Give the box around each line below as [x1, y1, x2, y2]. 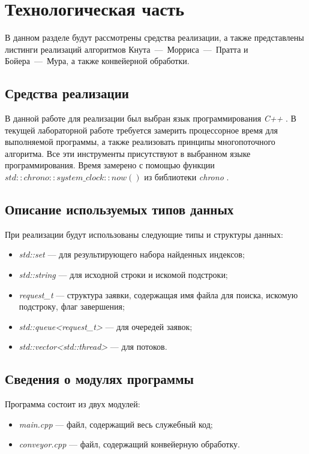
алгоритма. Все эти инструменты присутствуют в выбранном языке [5, 147, 251, 159]
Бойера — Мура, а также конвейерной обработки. [5, 55, 190, 67]
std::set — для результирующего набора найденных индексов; [19, 248, 245, 261]
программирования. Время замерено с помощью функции [5, 159, 215, 171]
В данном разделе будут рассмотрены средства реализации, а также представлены [5, 31, 304, 44]
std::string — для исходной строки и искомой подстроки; [19, 268, 228, 281]
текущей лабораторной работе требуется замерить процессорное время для [5, 123, 278, 136]
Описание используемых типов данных [5, 200, 234, 219]
